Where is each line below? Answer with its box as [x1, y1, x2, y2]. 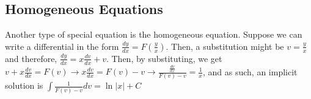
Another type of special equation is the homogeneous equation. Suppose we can [5, 28, 302, 41]
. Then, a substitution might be [166, 39, 284, 52]
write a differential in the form [5, 39, 119, 52]
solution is [5, 79, 43, 92]
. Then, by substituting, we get [106, 52, 222, 64]
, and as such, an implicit [202, 65, 298, 78]
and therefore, [5, 52, 57, 64]
